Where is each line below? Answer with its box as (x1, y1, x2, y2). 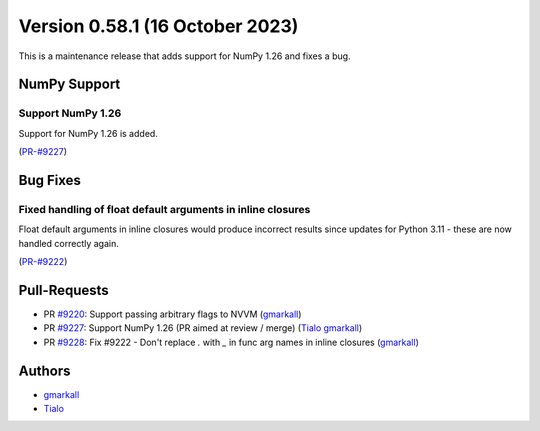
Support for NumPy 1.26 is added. (18, 127, 159, 139)
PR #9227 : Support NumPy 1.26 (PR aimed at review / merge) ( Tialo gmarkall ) (43, 322, 363, 334)
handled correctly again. (18, 237, 119, 249)
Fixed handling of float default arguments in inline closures (18, 202, 311, 216)
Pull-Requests (18, 281, 109, 299)
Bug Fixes (18, 171, 82, 189)
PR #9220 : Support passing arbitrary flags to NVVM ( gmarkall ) (43, 308, 302, 320)
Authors (18, 362, 71, 379)
